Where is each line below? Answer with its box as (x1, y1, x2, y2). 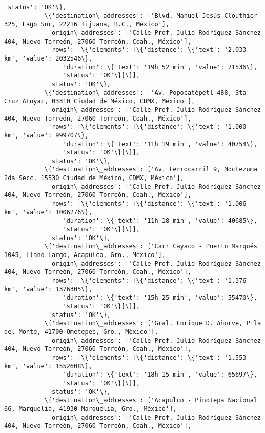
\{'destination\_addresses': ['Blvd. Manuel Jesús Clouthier (44, 12, 257, 19)
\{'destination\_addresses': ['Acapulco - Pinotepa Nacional (44, 397, 257, 404)
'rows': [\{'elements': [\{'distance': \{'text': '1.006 (48, 200, 247, 208)
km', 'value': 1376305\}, (4, 285, 92, 293)
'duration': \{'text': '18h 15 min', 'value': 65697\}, (63, 371, 257, 379)
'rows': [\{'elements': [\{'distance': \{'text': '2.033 (48, 46, 247, 54)
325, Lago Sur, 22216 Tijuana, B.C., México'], (4, 21, 170, 28)
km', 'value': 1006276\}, (4, 208, 92, 216)
